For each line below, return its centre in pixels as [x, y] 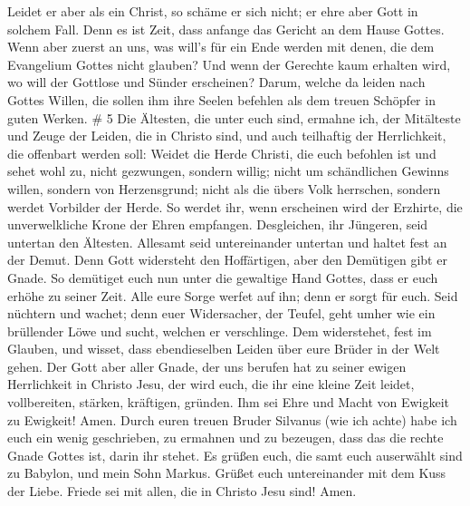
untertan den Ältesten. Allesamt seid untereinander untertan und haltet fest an [227, 242]
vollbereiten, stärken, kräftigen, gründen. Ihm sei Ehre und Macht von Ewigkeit [229, 402]
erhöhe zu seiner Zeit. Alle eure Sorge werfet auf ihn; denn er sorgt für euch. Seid [233, 295]
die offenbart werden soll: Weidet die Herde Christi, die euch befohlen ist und [222, 153]
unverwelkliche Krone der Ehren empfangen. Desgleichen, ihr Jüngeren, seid [218, 224]
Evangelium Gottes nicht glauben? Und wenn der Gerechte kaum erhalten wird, [229, 64]
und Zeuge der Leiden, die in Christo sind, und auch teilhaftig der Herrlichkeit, [227, 136]
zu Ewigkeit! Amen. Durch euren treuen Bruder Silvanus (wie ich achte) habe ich [232, 419]
